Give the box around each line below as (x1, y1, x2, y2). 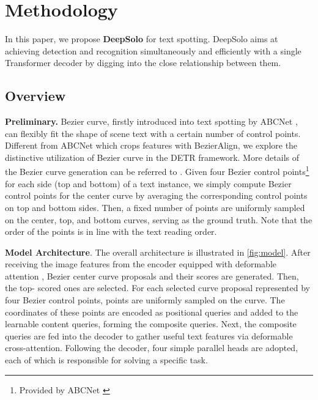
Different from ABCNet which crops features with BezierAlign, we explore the (5, 139, 298, 152)
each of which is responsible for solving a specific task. (5, 354, 208, 366)
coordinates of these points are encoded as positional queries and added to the (5, 305, 298, 318)
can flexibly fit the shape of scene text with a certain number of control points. (5, 127, 301, 139)
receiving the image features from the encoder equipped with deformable (5, 257, 276, 270)
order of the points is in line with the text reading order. (5, 225, 217, 238)
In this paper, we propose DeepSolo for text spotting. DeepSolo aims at (5, 32, 278, 45)
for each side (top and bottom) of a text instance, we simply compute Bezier (5, 177, 292, 190)
